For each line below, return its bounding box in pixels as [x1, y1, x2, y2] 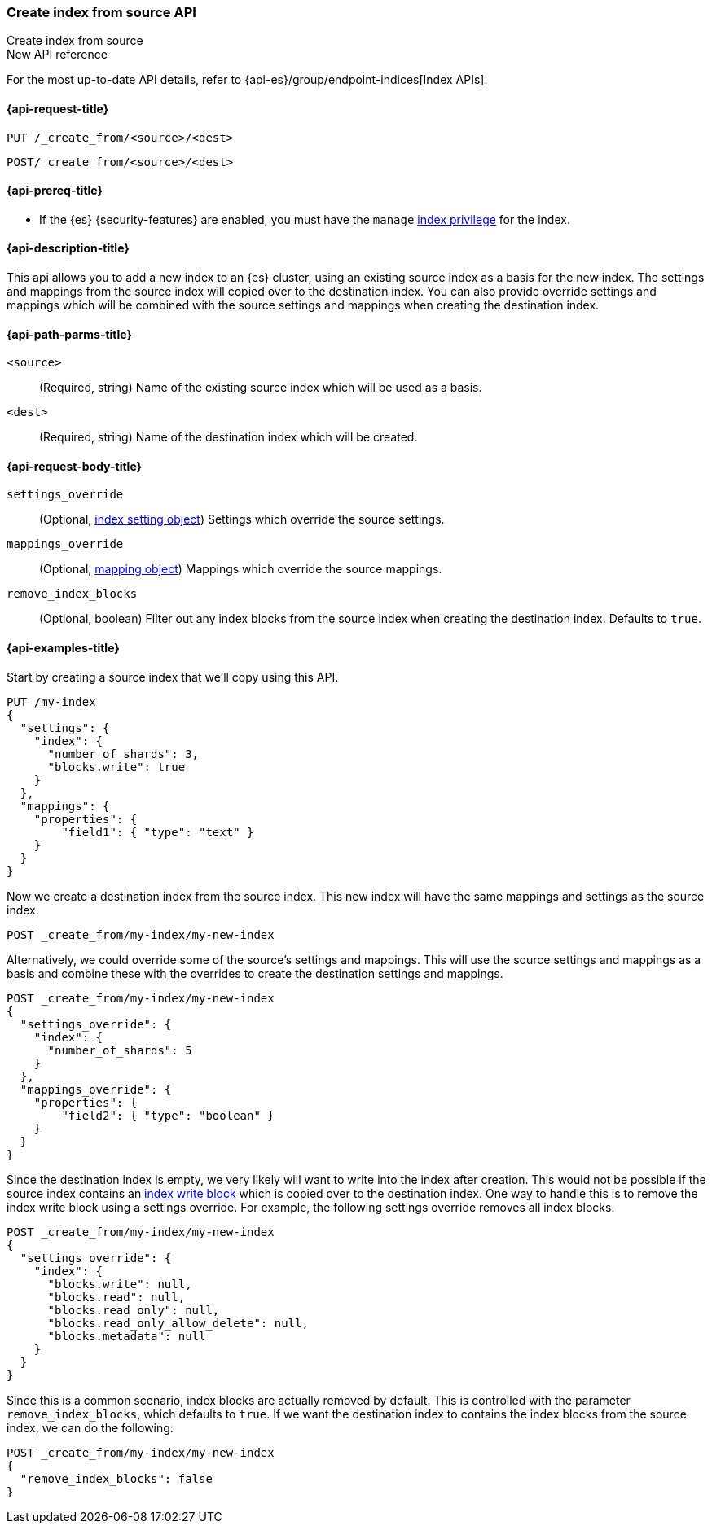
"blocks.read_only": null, [47, 1303, 220, 1317]
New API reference [7, 47, 108, 62]
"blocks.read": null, [47, 1290, 186, 1304]
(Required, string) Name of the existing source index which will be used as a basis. [39, 380, 482, 395]
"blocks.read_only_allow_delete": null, [47, 1316, 309, 1330]
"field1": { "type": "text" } [61, 825, 254, 839]
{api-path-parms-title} [7, 327, 133, 341]
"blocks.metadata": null [47, 1329, 206, 1343]
